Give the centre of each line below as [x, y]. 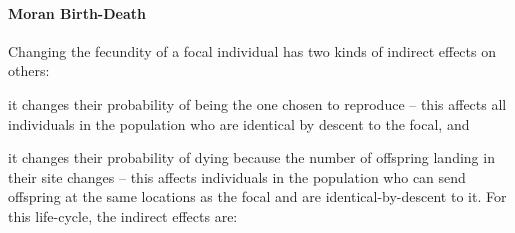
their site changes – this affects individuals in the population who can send [237, 176]
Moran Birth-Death [77, 12]
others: [29, 70]
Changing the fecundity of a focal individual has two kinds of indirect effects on [252, 50]
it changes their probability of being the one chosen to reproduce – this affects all [257, 103]
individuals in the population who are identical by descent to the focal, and [239, 123]
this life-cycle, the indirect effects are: [123, 215]
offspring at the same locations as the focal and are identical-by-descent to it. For [257, 196]
